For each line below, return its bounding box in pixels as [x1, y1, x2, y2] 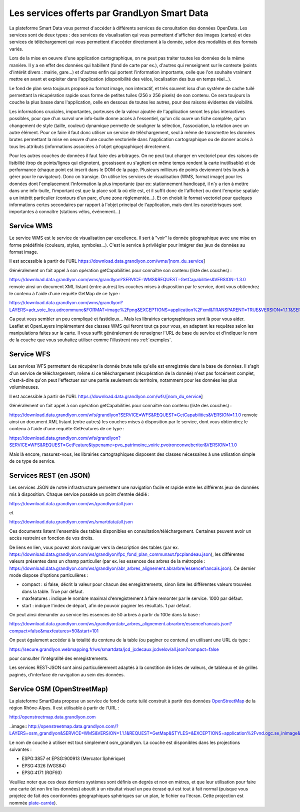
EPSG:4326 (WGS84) [21, 762, 66, 768]
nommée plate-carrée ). [9, 799, 57, 805]
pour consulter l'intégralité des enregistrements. [9, 655, 108, 661]
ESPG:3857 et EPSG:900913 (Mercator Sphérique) [21, 755, 125, 761]
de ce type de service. [9, 458, 56, 464]
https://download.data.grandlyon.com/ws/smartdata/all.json [9, 519, 133, 525]
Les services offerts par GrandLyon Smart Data [9, 8, 208, 19]
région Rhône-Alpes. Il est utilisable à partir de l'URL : [9, 705, 119, 711]
